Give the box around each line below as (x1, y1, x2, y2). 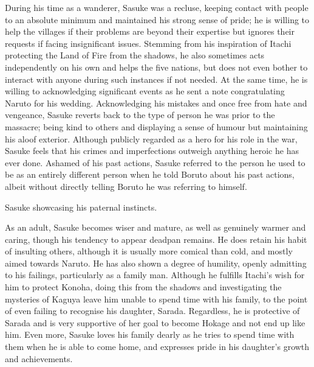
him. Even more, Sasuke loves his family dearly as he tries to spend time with (5, 328, 295, 341)
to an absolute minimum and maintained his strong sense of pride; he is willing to (5, 13, 310, 26)
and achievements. (5, 352, 73, 365)
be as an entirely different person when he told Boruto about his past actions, (5, 168, 295, 181)
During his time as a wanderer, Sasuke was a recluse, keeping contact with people (5, 1, 309, 13)
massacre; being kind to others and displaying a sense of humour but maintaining (5, 120, 308, 133)
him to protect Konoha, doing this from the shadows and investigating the (5, 281, 282, 293)
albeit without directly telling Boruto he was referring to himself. (5, 180, 247, 192)
